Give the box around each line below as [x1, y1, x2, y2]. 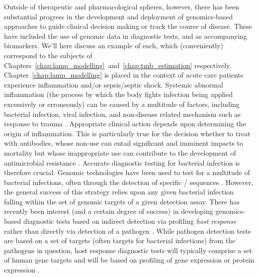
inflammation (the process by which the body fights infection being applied [4, 89, 233, 99]
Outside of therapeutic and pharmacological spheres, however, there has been [4, 1, 240, 11]
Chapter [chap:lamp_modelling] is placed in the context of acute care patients [4, 70, 244, 80]
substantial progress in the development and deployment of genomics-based [4, 11, 233, 21]
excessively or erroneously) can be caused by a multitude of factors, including [4, 98, 240, 109]
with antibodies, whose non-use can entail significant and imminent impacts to [4, 138, 244, 148]
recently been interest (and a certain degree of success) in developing [4, 206, 213, 216]
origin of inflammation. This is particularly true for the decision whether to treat [4, 128, 251, 138]
